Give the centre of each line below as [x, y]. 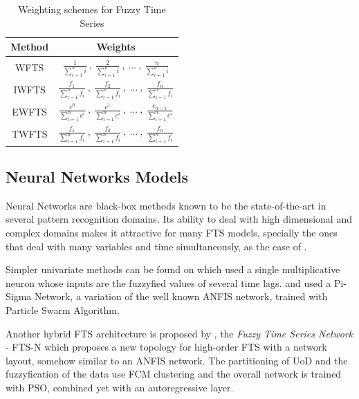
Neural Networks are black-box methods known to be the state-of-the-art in [166, 205]
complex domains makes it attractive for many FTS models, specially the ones [172, 232]
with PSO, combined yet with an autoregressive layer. [120, 387]
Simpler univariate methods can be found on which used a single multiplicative [173, 269]
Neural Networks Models [97, 176]
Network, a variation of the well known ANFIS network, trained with [181, 296]
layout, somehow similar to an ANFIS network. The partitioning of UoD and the [177, 360]
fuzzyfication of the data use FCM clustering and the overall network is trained [174, 374]
